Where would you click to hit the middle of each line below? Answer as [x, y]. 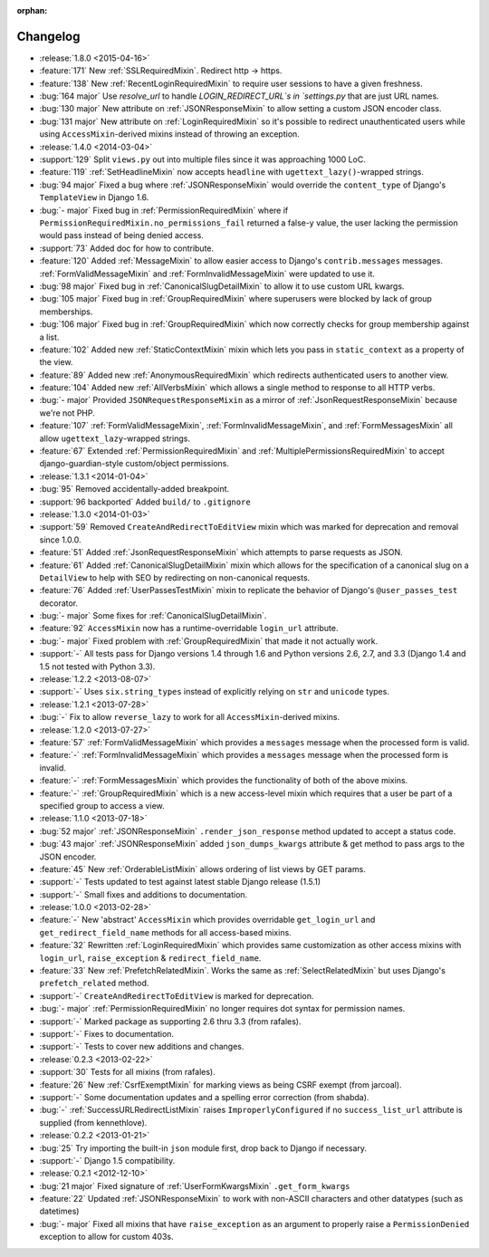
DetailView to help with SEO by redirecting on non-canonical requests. [175, 577]
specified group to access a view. [102, 805]
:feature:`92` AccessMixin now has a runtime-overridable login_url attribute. [189, 628]
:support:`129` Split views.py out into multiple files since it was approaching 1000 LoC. [203, 159]
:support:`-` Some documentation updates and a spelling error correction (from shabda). [204, 1097]
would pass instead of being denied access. [121, 235]
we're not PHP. [67, 413]
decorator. [59, 603]
